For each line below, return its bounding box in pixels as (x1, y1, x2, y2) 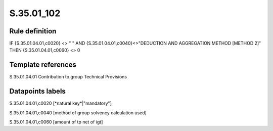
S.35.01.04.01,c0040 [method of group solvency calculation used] (9, 109, 147, 116)
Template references (9, 61, 77, 69)
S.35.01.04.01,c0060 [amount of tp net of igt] (9, 119, 103, 125)
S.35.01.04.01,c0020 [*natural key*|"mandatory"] (9, 100, 112, 106)
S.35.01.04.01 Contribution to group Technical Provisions (9, 74, 127, 80)
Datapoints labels (9, 87, 66, 96)
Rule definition (9, 27, 57, 35)
